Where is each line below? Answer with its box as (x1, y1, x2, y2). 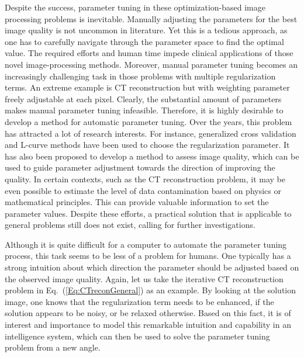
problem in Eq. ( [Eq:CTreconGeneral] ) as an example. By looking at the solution (5, 284, 296, 296)
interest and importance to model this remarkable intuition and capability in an (5, 318, 291, 331)
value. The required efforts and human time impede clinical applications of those (5, 47, 293, 59)
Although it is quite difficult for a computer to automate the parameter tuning (5, 238, 287, 250)
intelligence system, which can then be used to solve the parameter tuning (5, 330, 270, 342)
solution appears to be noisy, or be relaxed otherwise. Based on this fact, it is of (5, 307, 291, 319)
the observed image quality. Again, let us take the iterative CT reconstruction (5, 272, 284, 285)
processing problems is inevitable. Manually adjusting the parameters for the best (5, 12, 298, 25)
